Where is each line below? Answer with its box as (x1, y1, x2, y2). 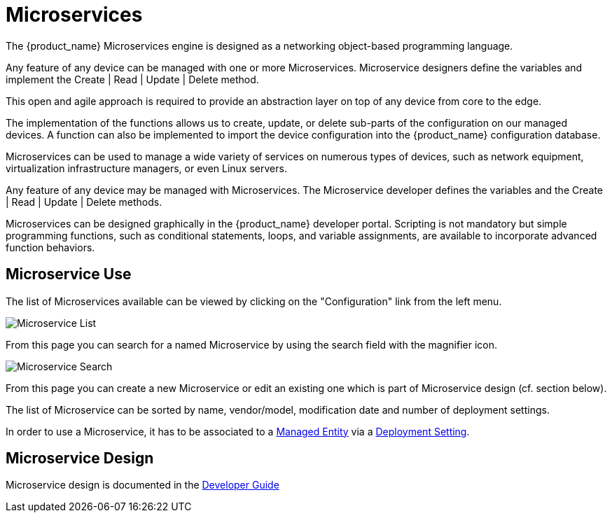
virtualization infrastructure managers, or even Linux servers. (6, 162, 287, 174)
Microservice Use (6, 265, 132, 283)
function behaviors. (6, 241, 95, 253)
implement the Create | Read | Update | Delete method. (6, 73, 259, 85)
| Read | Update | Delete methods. (6, 195, 162, 208)
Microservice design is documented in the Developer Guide (6, 479, 279, 491)
